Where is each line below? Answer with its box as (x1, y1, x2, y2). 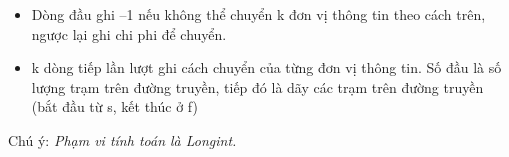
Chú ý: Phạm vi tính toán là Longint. (8, 129, 237, 150)
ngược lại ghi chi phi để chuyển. (31, 23, 227, 44)
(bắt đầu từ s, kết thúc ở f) (31, 96, 198, 117)
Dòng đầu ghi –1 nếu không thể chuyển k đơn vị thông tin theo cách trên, (31, 4, 486, 24)
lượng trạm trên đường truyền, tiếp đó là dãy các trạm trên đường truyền (31, 76, 484, 97)
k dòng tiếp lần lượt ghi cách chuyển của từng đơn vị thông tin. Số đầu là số (31, 57, 502, 78)
